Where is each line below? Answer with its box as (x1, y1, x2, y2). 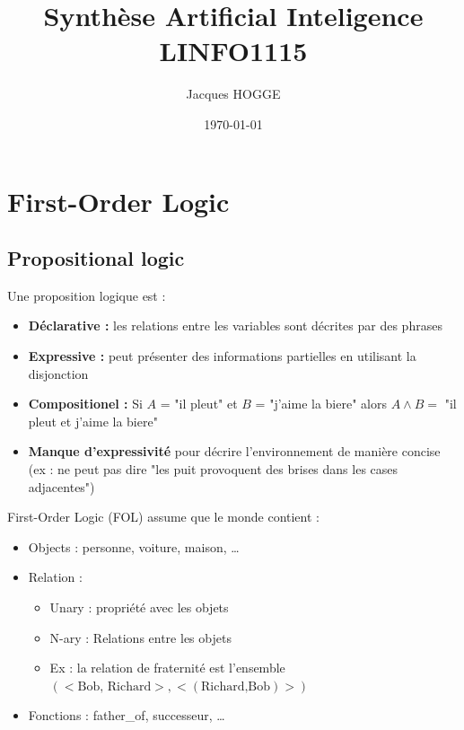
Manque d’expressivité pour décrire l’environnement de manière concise (28, 442, 441, 461)
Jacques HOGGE (186, 84, 281, 103)
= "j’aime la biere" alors (255, 394, 387, 413)
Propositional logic (7, 244, 185, 272)
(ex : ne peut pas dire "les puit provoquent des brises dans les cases (28, 460, 398, 479)
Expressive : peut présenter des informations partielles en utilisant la (28, 347, 416, 365)
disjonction (28, 364, 89, 383)
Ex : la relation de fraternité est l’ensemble (49, 658, 285, 677)
